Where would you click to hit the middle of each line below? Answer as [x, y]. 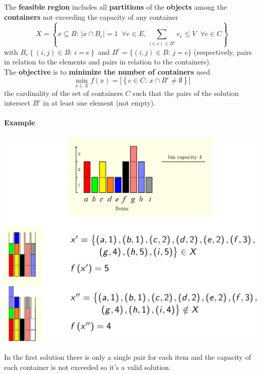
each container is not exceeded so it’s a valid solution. [88, 367]
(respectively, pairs [223, 52]
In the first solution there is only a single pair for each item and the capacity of [128, 357]
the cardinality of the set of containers [63, 93]
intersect [17, 103]
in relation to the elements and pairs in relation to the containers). [108, 62]
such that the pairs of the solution [186, 93]
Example [20, 123]
